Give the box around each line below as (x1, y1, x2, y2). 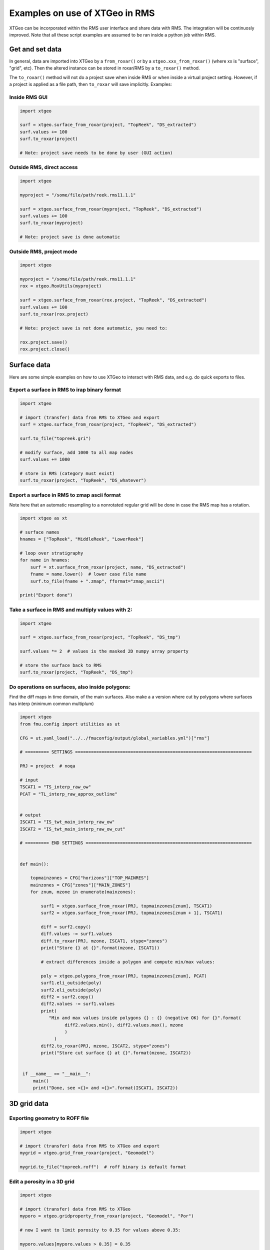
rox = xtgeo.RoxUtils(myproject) (19, 283, 102, 289)
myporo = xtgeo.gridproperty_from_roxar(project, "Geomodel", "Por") (19, 1213, 194, 1219)
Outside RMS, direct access (9, 164, 78, 171)
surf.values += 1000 (19, 456, 70, 462)
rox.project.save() (19, 339, 67, 345)
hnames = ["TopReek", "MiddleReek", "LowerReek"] (19, 536, 144, 542)
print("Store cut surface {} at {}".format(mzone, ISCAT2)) (40, 1050, 191, 1056)
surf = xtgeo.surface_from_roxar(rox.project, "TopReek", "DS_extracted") (19, 297, 207, 303)
